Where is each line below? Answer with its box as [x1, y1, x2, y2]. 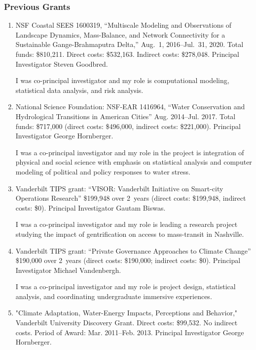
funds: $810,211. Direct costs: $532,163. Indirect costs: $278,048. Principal [15, 49, 239, 59]
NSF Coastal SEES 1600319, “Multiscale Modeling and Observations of [15, 20, 232, 30]
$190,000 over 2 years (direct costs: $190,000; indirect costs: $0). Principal [15, 255, 241, 265]
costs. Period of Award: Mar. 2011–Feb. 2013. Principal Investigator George [15, 327, 244, 337]
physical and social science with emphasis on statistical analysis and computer [15, 157, 252, 167]
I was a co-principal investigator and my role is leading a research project [15, 219, 238, 229]
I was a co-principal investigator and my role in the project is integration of [15, 147, 244, 157]
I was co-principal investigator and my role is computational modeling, [15, 75, 229, 86]
